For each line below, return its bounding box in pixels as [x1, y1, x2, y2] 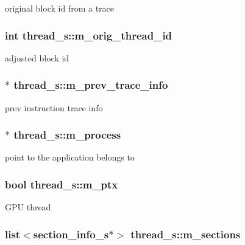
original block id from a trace [5, 2, 115, 14]
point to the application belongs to [5, 151, 135, 164]
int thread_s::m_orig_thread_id [5, 27, 172, 43]
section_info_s [33, 226, 109, 241]
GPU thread [5, 201, 51, 213]
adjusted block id [5, 51, 69, 64]
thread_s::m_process [13, 127, 121, 142]
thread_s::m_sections [130, 226, 241, 241]
